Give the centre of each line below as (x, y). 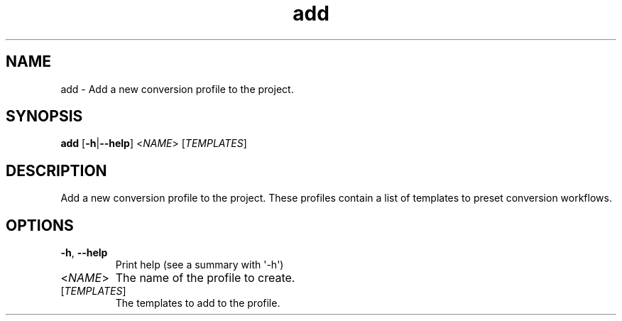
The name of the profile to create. (205, 278)
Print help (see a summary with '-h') (200, 265)
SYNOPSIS (44, 116)
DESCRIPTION (56, 170)
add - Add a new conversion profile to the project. (177, 89)
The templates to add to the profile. (198, 303)
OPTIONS (40, 225)
